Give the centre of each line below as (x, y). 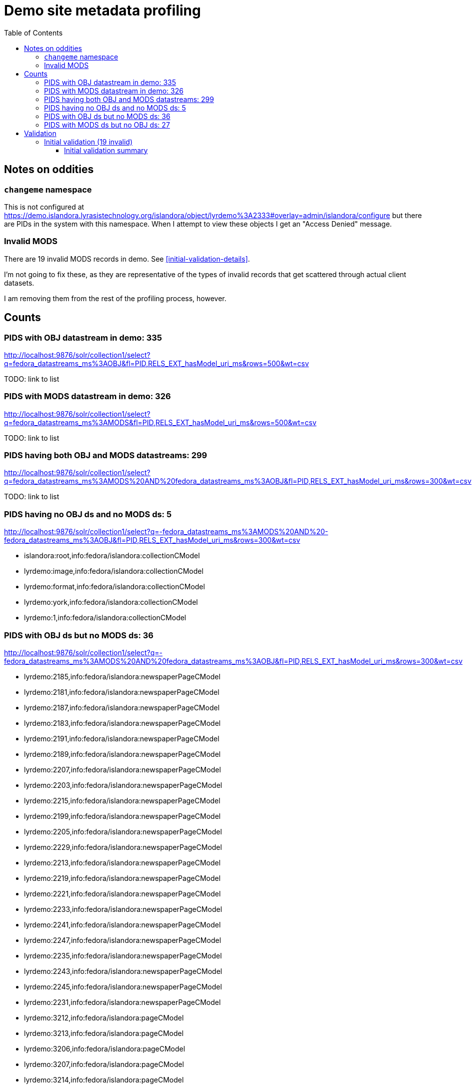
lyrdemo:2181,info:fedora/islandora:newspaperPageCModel (122, 692)
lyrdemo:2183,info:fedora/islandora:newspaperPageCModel (122, 723)
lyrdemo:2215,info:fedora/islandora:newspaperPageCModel (122, 800)
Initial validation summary (106, 150)
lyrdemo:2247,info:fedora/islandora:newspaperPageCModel (123, 940)
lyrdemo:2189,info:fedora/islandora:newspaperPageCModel (122, 754)
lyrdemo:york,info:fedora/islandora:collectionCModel (111, 602)
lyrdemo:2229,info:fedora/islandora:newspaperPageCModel (123, 847)
